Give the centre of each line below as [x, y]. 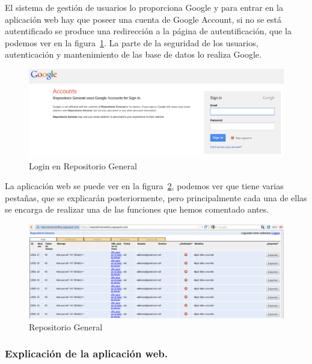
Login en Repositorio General [83, 165]
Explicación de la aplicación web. [86, 353]
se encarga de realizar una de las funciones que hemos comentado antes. [137, 209]
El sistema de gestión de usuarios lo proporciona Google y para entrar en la [144, 7]
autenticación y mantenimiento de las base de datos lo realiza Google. [133, 54]
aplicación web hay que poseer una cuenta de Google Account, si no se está [143, 19]
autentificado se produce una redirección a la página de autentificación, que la [148, 31]
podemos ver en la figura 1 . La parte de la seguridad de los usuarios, [132, 42]
